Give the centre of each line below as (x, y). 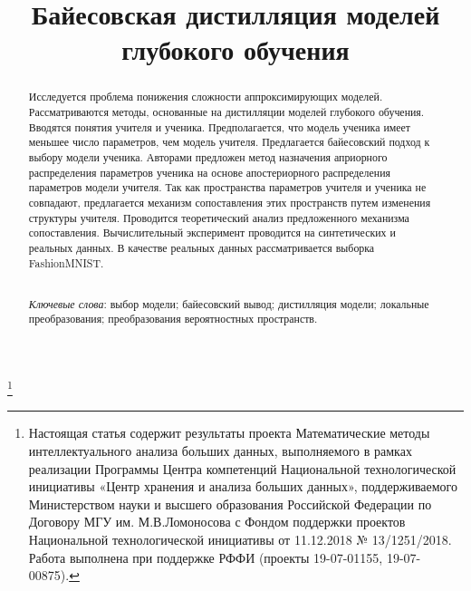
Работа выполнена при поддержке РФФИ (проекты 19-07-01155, (206, 557)
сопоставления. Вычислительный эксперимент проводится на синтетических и (212, 233)
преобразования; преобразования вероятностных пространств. (173, 319)
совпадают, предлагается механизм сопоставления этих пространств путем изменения (230, 202)
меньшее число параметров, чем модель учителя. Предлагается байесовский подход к (229, 142)
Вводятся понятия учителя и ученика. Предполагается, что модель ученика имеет (220, 126)
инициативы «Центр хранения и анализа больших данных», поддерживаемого (243, 486)
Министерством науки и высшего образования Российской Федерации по (230, 504)
